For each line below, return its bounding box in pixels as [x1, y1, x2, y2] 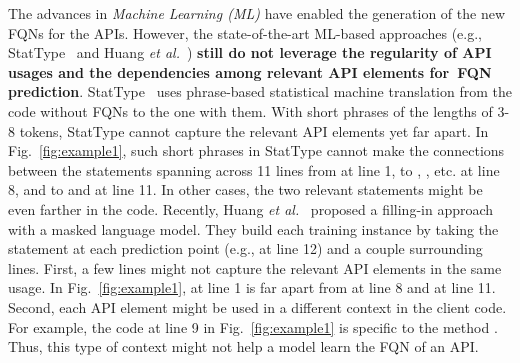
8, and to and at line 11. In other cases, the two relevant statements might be [8, 179, 483, 200]
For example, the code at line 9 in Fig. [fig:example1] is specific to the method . [8, 316, 498, 337]
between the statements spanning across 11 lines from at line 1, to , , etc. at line [8, 159, 500, 180]
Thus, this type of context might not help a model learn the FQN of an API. [8, 336, 479, 357]
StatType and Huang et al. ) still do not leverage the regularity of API [8, 42, 492, 63]
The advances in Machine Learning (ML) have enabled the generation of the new [8, 3, 505, 23]
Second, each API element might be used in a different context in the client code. [8, 296, 507, 317]
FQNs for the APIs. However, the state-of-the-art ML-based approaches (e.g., [8, 22, 482, 43]
